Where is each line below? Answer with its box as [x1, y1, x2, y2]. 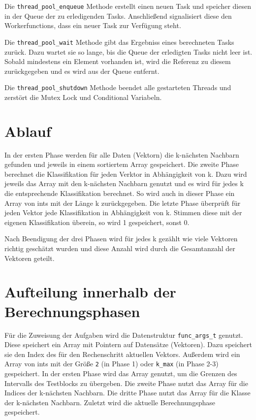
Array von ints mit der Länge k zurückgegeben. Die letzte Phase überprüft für [4, 197, 241, 208]
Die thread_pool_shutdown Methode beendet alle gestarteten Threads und [4, 82, 231, 93]
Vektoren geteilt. [4, 253, 55, 263]
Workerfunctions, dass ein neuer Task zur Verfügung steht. [4, 20, 181, 31]
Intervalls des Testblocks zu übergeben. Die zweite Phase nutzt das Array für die [4, 378, 248, 388]
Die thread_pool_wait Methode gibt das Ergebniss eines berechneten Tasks [4, 36, 234, 47]
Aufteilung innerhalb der [4, 282, 176, 302]
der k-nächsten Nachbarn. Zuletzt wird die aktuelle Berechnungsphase [4, 397, 215, 407]
